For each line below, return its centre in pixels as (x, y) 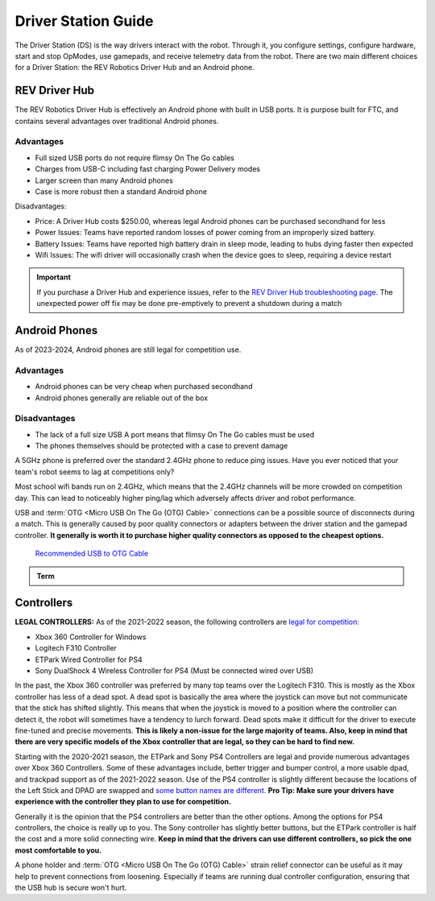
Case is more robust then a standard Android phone (121, 191)
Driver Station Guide (84, 21)
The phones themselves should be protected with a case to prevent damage (162, 446)
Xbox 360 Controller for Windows (91, 637)
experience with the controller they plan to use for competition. (123, 802)
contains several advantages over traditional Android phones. (117, 121)
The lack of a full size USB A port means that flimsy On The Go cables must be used (175, 434)
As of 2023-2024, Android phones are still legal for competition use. (128, 349)
